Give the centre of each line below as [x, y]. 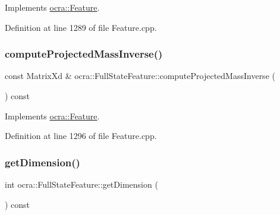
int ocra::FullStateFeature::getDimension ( [81, 184]
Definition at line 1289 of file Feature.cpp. [81, 27]
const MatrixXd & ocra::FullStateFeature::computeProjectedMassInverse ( [140, 76]
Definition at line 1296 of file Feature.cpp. [81, 136]
